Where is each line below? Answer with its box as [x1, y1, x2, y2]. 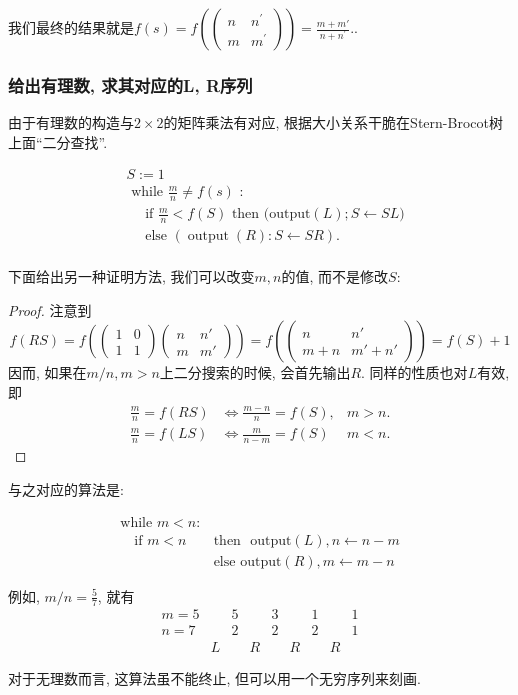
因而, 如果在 [8, 362, 87, 383]
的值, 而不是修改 [281, 266, 389, 287]
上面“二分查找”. [8, 131, 108, 152]
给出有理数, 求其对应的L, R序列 [8, 72, 253, 97]
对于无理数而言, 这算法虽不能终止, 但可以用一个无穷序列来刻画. [8, 667, 421, 688]
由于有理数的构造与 [8, 112, 134, 133]
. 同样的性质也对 [361, 362, 468, 383]
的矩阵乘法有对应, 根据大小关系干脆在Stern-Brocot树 [163, 112, 503, 133]
